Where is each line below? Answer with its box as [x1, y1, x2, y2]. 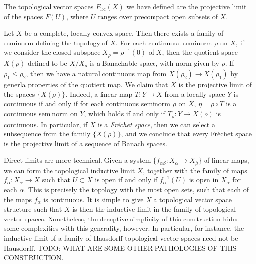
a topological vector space [154, 194, 232, 204]
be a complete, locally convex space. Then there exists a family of [24, 28, 224, 38]
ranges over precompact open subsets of [98, 11, 218, 21]
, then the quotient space [162, 47, 238, 57]
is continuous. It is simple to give [43, 194, 144, 204]
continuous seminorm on [4, 108, 78, 119]
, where [66, 11, 89, 21]
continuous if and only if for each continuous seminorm [4, 98, 170, 109]
